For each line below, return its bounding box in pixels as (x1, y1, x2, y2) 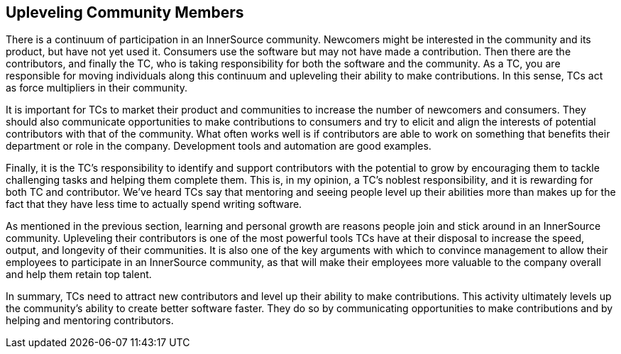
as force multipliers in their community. (6, 82, 187, 94)
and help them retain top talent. (6, 268, 152, 281)
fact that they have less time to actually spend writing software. (6, 198, 302, 211)
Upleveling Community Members (6, 4, 244, 21)
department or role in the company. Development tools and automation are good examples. (6, 140, 432, 153)
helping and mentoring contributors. (6, 314, 174, 327)
